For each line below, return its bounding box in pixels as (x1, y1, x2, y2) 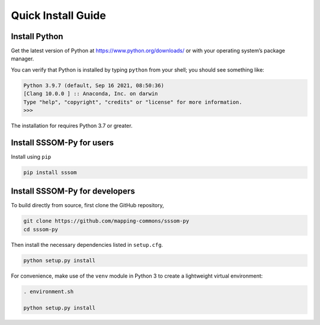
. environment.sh (23, 288, 74, 295)
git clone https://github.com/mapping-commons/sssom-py (23, 218, 190, 224)
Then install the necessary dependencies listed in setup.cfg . (11, 241, 163, 248)
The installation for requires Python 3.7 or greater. (11, 122, 133, 129)
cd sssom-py (23, 226, 59, 233)
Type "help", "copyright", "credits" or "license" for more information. (23, 98, 242, 105)
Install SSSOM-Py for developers (11, 186, 136, 197)
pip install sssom (23, 169, 77, 176)
